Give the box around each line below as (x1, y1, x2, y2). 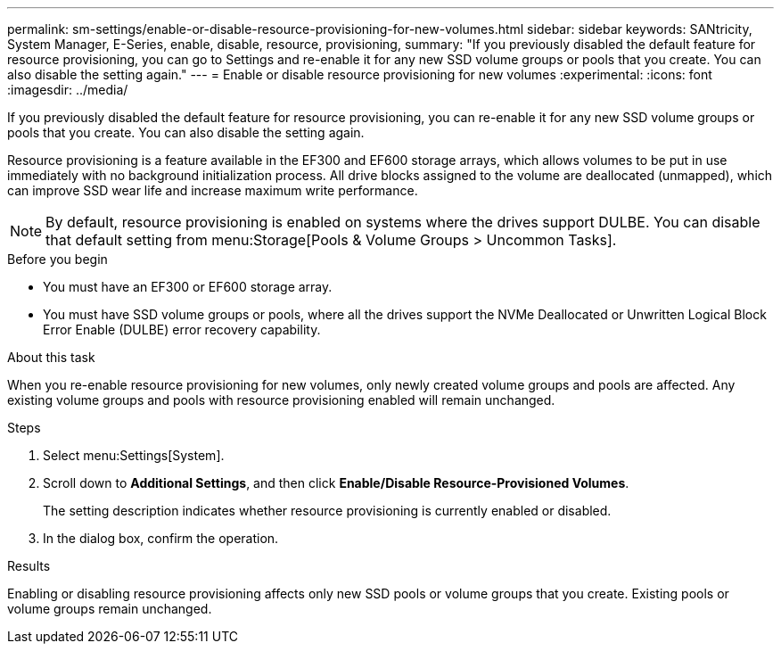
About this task (7, 350, 95, 365)
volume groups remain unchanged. (7, 601, 212, 616)
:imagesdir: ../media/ (7, 82, 128, 97)
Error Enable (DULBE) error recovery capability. (43, 322, 321, 337)
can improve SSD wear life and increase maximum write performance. (7, 183, 418, 198)
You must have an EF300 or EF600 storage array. (43, 279, 333, 294)
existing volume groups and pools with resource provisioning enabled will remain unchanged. (7, 392, 555, 408)
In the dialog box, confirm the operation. (43, 531, 279, 546)
